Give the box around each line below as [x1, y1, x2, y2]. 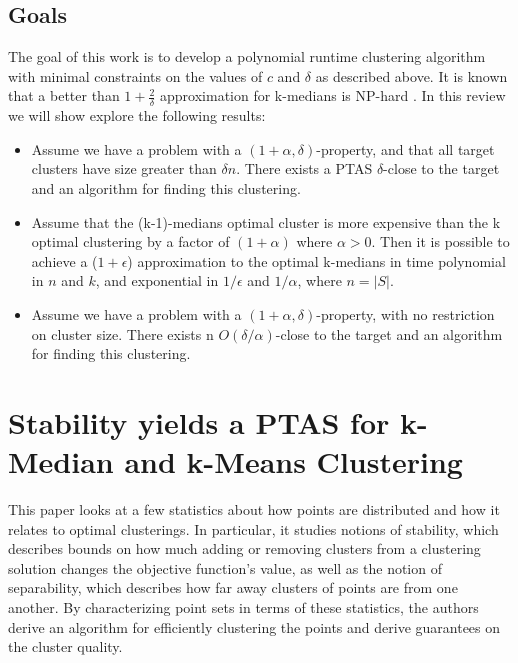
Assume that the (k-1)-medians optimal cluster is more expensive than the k [31, 211, 501, 232]
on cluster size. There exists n [31, 323, 214, 344]
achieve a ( [31, 250, 98, 271]
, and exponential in [95, 270, 219, 291]
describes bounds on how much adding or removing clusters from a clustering [8, 538, 481, 559]
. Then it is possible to [371, 231, 510, 252]
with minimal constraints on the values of [8, 65, 263, 86]
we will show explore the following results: [8, 105, 266, 126]
